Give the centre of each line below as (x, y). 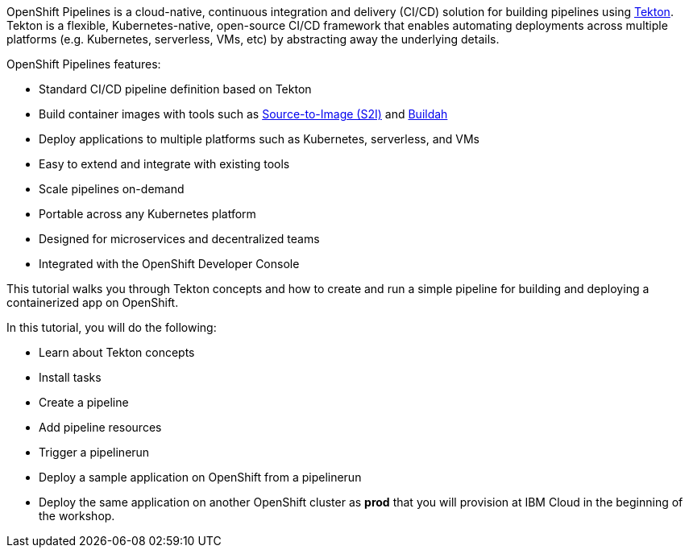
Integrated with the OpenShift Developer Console (169, 264)
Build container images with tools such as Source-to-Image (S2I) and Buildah (243, 114)
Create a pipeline (84, 402)
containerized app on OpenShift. (93, 302)
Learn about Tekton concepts (117, 352)
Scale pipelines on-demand (112, 189)
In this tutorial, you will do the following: (112, 327)
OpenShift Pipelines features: (84, 64)
